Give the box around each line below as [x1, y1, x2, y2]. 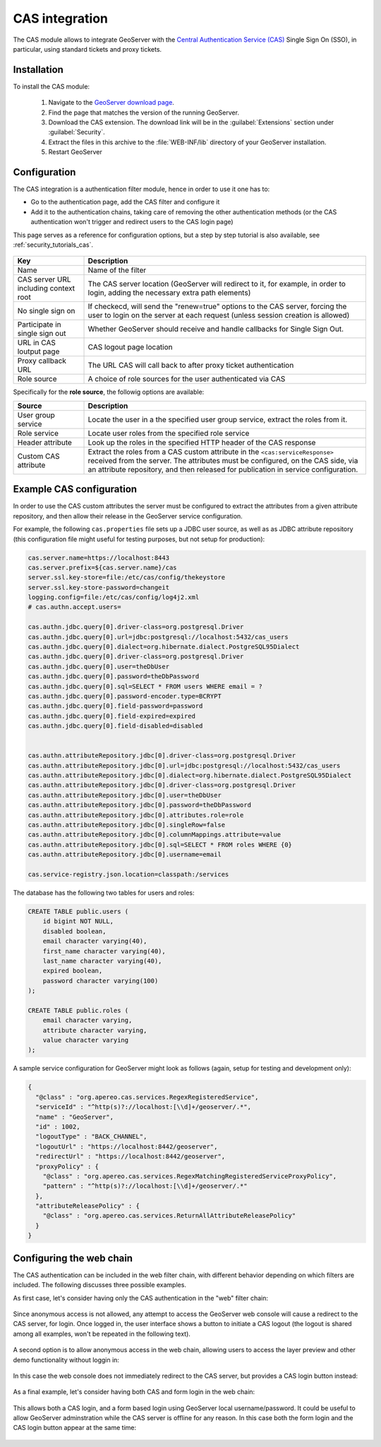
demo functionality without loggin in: [13, 1355, 120, 1364]
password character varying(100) [42, 977, 159, 984]
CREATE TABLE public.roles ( [28, 1006, 129, 1014]
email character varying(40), [42, 937, 147, 946]
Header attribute [17, 437, 72, 447]
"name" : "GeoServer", [35, 1112, 114, 1121]
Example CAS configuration [13, 483, 138, 495]
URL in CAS [17, 338, 56, 348]
